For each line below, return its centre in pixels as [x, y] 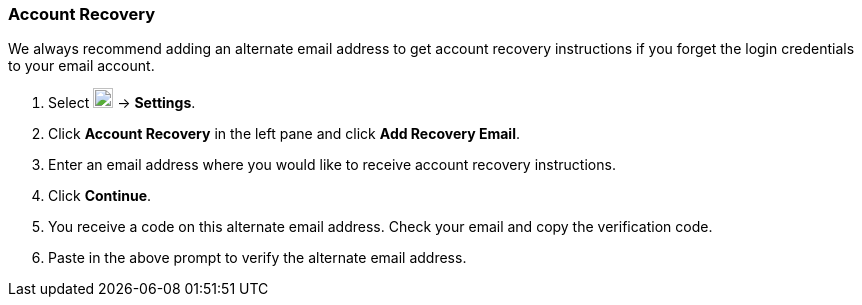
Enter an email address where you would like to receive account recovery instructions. [332, 165]
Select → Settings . [122, 103]
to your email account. [81, 66]
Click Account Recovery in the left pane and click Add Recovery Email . [284, 134]
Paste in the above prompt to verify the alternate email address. [257, 258]
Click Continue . [100, 196]
